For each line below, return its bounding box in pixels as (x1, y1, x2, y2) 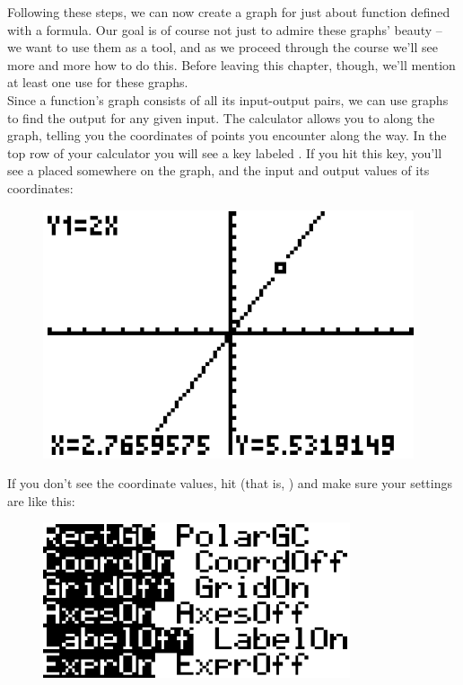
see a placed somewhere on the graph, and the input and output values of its (7, 161, 430, 180)
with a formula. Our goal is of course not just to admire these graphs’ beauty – (7, 20, 442, 39)
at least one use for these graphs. (7, 73, 188, 92)
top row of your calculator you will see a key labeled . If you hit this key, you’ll (7, 143, 442, 162)
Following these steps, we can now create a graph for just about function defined (7, 3, 450, 21)
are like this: (7, 491, 75, 510)
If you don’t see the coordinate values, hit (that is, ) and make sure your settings (7, 474, 453, 493)
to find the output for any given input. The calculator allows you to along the (7, 108, 435, 127)
